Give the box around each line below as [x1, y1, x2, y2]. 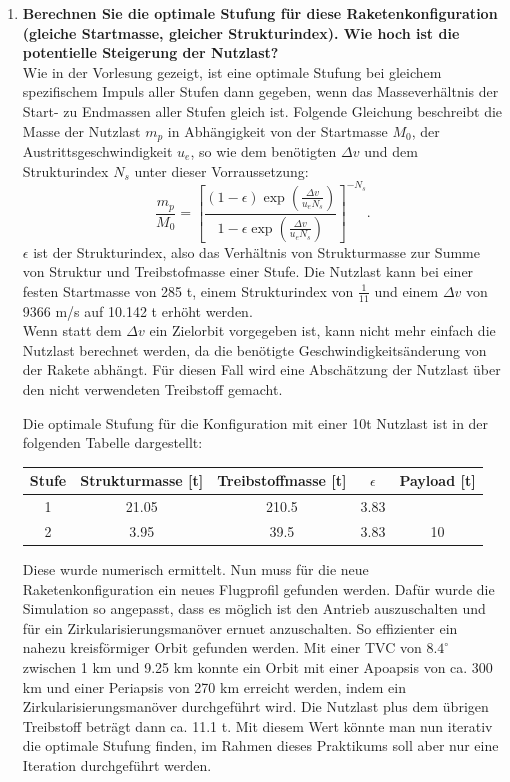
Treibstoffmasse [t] [217, 470, 347, 491]
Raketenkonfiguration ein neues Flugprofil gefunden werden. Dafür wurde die [22, 578, 495, 599]
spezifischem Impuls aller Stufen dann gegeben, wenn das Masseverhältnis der [22, 81, 499, 102]
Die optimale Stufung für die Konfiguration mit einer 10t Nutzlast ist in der [22, 412, 489, 433]
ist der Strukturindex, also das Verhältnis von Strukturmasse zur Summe [33, 241, 480, 262]
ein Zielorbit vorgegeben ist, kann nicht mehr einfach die [149, 320, 496, 341]
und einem [374, 280, 439, 301]
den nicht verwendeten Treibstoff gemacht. [22, 378, 283, 399]
